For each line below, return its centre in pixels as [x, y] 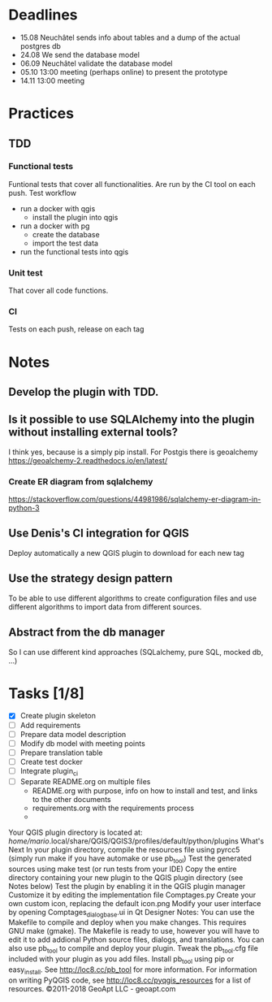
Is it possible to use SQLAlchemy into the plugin [132, 420]
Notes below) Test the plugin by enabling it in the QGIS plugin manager [127, 886]
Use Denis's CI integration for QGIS [99, 534]
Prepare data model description [73, 734]
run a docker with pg [55, 226]
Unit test [26, 272]
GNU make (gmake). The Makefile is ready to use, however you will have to [134, 931]
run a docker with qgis [58, 208]
